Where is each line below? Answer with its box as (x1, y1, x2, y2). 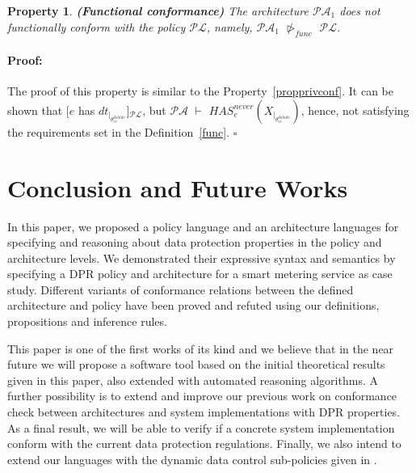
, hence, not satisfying (300, 101, 410, 118)
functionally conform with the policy (7, 18, 186, 35)
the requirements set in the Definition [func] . (7, 123, 230, 140)
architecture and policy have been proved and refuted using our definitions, (7, 297, 380, 314)
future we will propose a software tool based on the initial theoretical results (7, 356, 385, 373)
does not (339, 2, 380, 19)
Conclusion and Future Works (7, 171, 348, 204)
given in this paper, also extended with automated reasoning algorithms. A (7, 371, 378, 388)
